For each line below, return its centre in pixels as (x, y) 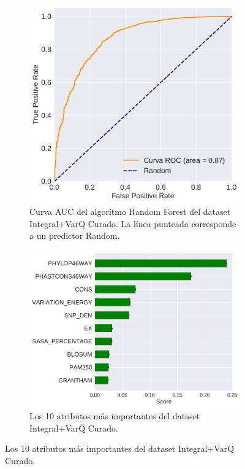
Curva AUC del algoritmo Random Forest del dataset (130, 211)
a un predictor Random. (75, 235)
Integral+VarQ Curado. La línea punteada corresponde (133, 223)
